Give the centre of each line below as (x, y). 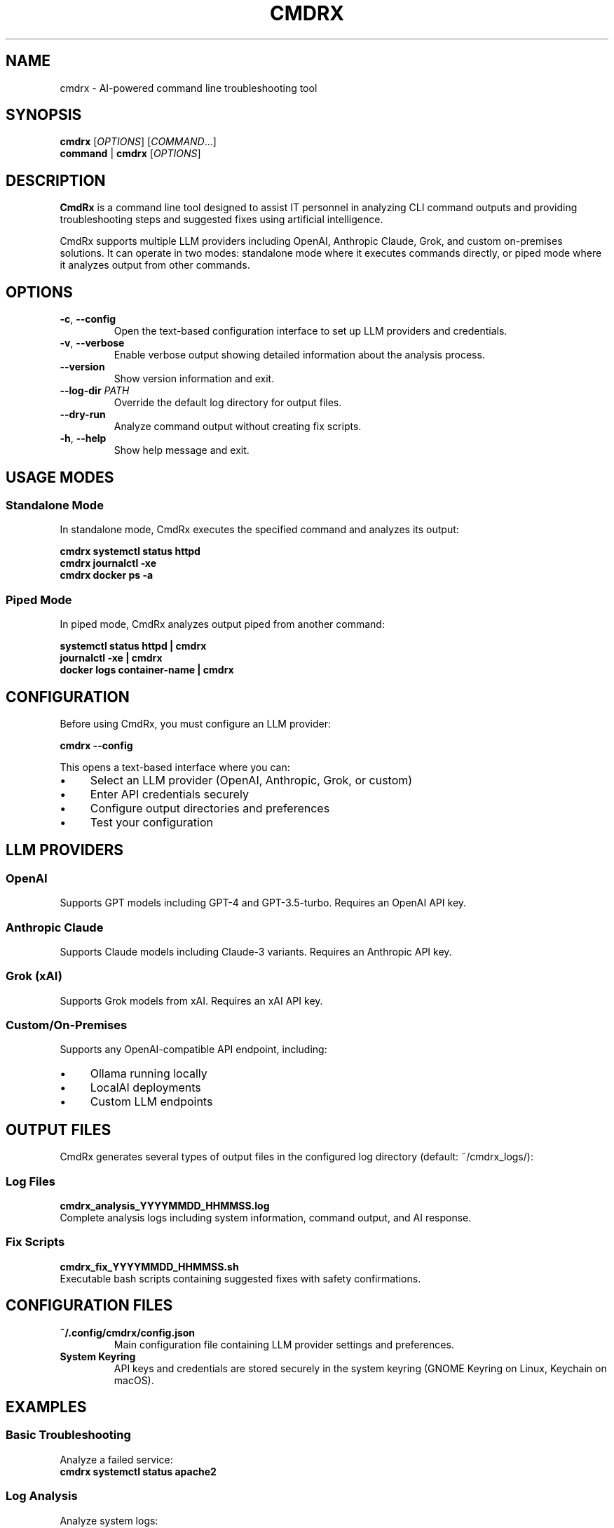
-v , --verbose (92, 343)
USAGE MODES (60, 477)
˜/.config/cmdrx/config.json (128, 1332)
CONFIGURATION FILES (89, 1306)
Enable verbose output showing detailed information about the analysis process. (299, 355)
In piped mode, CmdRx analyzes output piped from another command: (222, 624)
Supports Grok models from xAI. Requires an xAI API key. (191, 1000)
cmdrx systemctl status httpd (130, 551)
